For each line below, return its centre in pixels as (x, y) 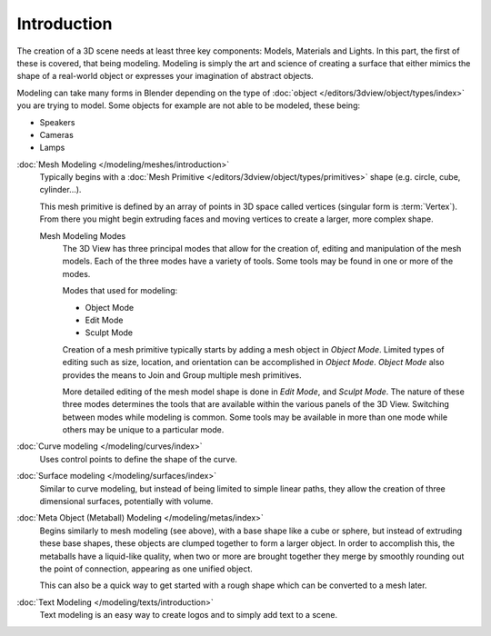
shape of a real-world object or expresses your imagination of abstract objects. (165, 76)
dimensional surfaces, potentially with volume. (126, 502)
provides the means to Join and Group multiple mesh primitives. (182, 375)
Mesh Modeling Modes (83, 235)
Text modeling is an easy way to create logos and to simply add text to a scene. (189, 615)
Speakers (57, 122)
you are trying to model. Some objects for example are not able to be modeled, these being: (189, 105)
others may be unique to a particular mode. (143, 430)
